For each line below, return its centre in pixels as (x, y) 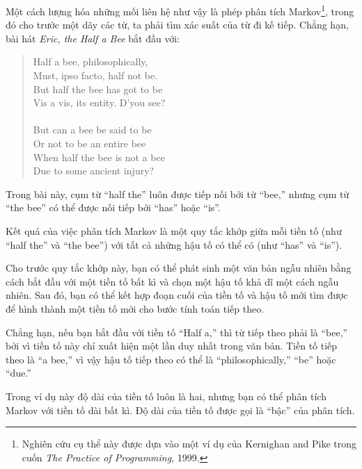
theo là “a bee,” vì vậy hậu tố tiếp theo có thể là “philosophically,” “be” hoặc (171, 359)
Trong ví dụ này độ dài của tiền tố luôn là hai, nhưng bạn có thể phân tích (166, 396)
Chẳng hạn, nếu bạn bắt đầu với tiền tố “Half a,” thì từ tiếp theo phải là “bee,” (177, 332)
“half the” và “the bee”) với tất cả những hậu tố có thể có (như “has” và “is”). (174, 244)
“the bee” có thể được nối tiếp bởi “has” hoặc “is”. (113, 207)
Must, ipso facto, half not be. (95, 75)
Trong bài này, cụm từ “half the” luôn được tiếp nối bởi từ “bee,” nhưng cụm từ (178, 194)
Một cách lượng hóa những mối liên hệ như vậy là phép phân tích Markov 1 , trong (180, 10)
